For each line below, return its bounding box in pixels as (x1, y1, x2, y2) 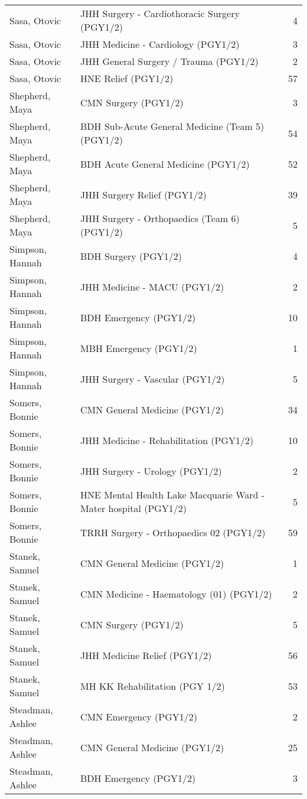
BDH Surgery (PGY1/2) (80, 249, 182, 263)
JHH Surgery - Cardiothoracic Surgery (80, 6, 240, 20)
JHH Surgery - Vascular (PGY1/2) (80, 371, 225, 386)
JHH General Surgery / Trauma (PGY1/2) (80, 54, 259, 68)
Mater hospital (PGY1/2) (80, 501, 187, 515)
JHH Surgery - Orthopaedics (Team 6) (80, 211, 240, 225)
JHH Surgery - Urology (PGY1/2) (80, 464, 222, 478)
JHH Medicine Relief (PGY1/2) (80, 648, 212, 662)
